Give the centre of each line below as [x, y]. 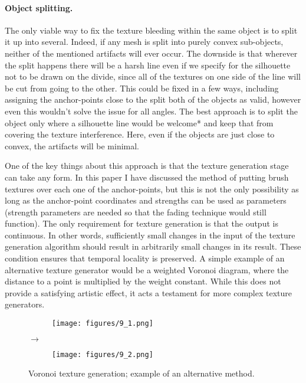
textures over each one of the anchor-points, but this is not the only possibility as [152, 189]
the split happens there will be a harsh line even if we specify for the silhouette [148, 65]
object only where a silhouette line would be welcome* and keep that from [139, 122]
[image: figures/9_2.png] [103, 354]
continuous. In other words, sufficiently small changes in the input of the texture [150, 235]
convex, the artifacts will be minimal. [72, 145]
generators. [25, 304]
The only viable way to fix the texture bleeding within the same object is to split [151, 30]
